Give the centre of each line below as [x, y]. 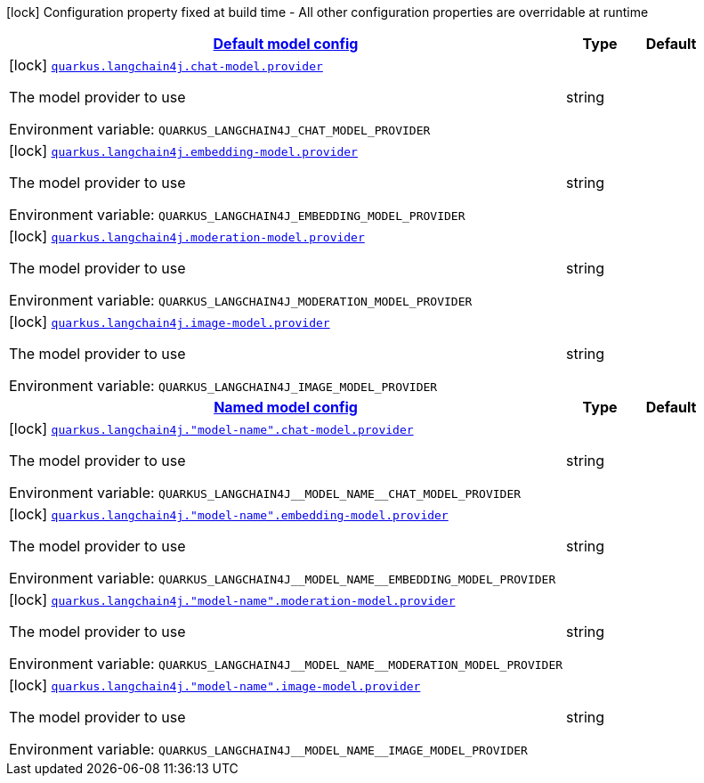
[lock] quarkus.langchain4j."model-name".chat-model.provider [211, 428]
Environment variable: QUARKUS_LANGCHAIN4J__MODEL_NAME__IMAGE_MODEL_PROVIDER [268, 749]
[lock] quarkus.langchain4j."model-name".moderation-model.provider [232, 599]
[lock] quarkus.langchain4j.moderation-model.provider [187, 236]
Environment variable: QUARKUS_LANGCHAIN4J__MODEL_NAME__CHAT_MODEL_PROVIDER [265, 493]
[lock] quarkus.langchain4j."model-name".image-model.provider [215, 685]
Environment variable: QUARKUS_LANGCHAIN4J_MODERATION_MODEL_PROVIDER [241, 300]
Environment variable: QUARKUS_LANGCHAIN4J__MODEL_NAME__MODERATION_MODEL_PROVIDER [286, 664]
